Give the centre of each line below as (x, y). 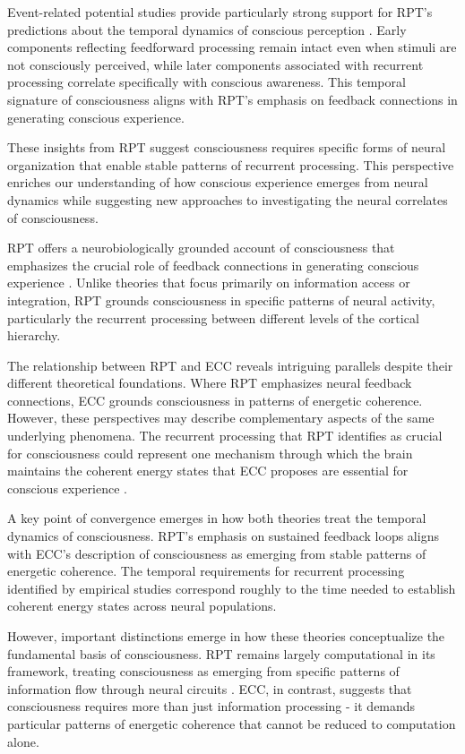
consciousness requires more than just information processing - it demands (211, 706)
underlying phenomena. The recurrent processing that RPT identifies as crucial (225, 436)
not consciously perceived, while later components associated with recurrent (215, 64)
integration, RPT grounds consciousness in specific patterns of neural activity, (221, 300)
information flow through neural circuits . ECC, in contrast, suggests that (210, 688)
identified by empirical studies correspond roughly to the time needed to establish (232, 588)
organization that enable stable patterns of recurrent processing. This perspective (231, 164)
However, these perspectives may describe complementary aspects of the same (221, 418)
